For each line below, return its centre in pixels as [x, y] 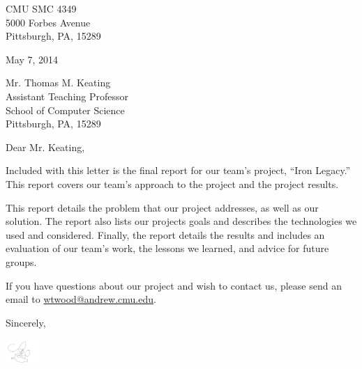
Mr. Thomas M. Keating [58, 83]
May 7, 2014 [32, 59]
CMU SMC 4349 [41, 8]
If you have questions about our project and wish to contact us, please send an [174, 285]
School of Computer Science [65, 110]
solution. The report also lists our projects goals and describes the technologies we [181, 221]
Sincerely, [26, 322]
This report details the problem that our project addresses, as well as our [162, 207]
